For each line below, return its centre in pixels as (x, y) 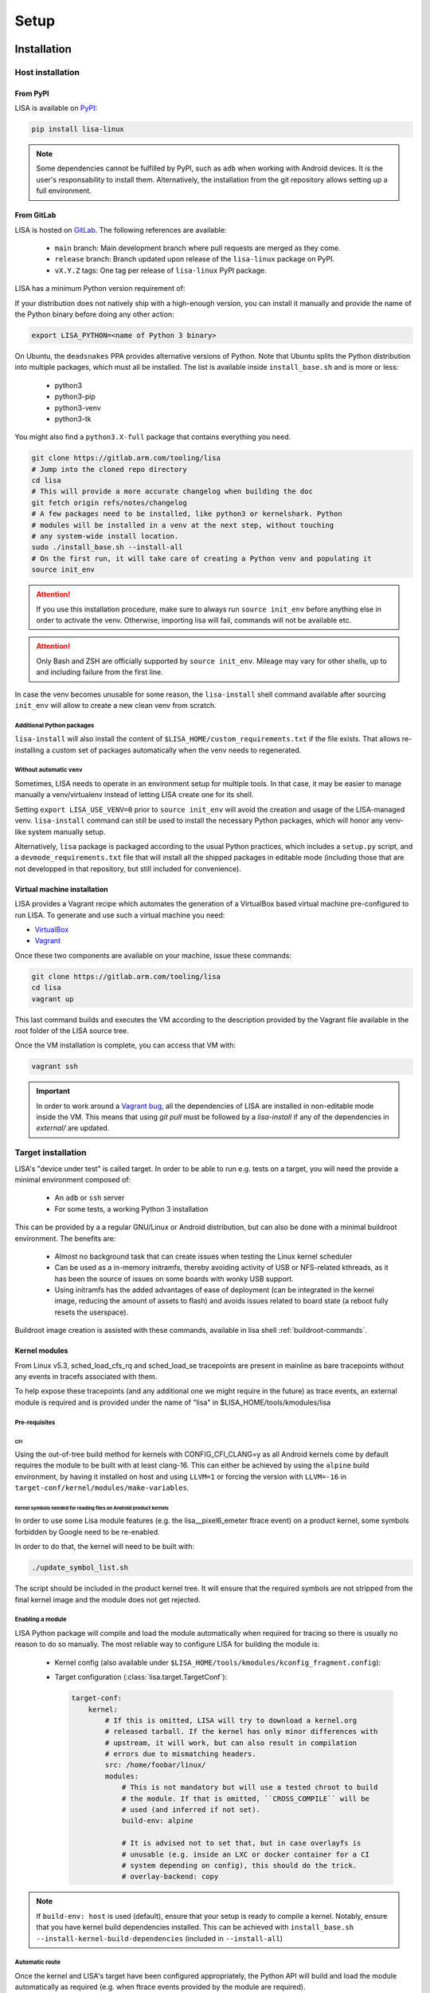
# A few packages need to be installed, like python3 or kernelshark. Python (187, 514)
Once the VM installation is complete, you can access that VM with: (125, 1045)
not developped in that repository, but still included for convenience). (128, 868)
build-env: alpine (158, 1821)
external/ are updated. (73, 1128)
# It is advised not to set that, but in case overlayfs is (241, 1843)
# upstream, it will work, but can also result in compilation (231, 1743)
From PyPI (32, 93)
